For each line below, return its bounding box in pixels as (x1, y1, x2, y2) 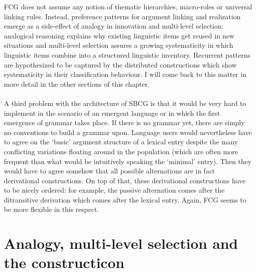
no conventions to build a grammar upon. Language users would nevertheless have (4, 127, 252, 137)
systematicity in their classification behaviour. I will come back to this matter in (4, 69, 247, 79)
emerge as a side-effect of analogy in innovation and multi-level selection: (4, 21, 224, 31)
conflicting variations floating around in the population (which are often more (4, 146, 238, 156)
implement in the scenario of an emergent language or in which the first (4, 107, 220, 118)
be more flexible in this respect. (4, 204, 99, 214)
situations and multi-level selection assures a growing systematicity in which (4, 40, 233, 50)
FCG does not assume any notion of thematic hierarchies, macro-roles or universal (4, 1, 252, 11)
